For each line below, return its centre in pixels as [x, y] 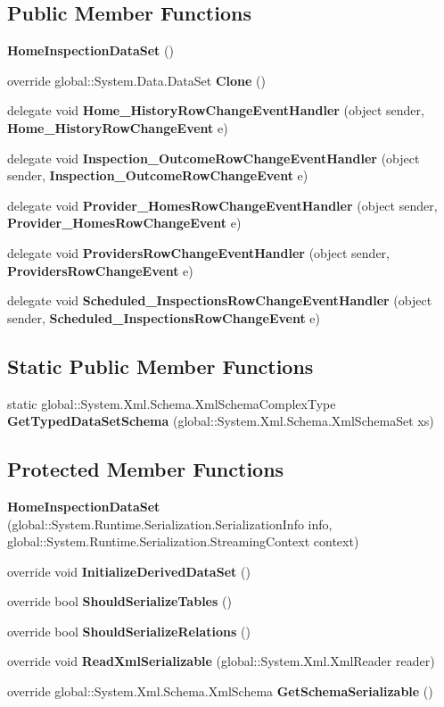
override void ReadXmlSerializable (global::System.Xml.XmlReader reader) [221, 661]
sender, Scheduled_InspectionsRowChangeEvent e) [164, 317]
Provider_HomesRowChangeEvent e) [124, 223]
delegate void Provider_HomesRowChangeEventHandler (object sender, [222, 205]
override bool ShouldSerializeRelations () [129, 631]
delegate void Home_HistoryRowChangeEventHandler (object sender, [216, 110]
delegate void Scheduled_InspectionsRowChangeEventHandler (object [220, 300]
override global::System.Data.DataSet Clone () [136, 80]
